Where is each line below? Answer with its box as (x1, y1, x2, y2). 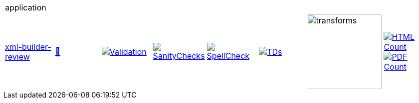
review (5, 52, 30, 62)
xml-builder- (5, 42, 51, 52)
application (5, 2, 46, 12)
